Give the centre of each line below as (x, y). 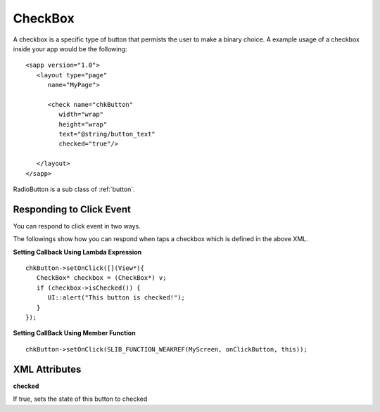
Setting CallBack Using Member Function (75, 333)
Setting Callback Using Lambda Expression (77, 252)
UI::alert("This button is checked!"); (116, 298)
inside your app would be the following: (70, 49)
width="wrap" (81, 115)
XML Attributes (47, 369)
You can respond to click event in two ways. (77, 226)
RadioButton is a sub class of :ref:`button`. (74, 189)
